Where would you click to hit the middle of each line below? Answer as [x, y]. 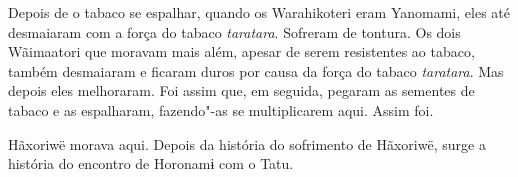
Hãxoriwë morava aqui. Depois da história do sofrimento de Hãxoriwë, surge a [247, 143]
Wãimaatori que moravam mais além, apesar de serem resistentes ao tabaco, [241, 51]
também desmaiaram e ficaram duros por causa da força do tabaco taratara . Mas [256, 70]
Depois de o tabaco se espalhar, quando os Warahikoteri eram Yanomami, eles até [259, 12]
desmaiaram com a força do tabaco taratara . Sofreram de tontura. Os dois [234, 31]
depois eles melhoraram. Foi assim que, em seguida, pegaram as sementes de [241, 90]
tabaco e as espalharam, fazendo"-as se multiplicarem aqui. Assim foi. [221, 109]
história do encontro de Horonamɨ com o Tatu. [151, 163]
